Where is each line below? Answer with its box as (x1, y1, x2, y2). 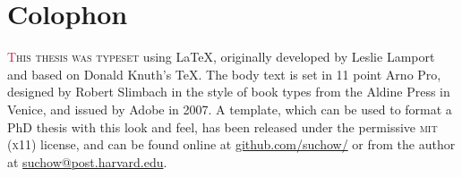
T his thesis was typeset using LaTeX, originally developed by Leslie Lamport (7, 47, 435, 66)
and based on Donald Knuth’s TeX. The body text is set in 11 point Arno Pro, (7, 64, 441, 83)
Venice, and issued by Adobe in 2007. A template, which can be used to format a (7, 99, 452, 118)
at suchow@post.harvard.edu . (7, 152, 167, 171)
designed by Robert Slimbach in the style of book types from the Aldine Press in (7, 82, 450, 101)
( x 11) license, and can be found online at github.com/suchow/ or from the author (7, 135, 456, 154)
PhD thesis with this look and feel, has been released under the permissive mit (7, 117, 438, 136)
